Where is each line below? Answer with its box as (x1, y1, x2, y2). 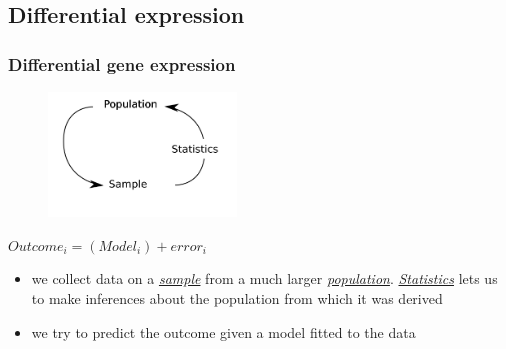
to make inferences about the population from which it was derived (31, 288, 443, 309)
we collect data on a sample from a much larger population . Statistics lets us (31, 268, 498, 289)
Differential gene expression (8, 51, 236, 76)
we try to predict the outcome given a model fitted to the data (31, 321, 416, 342)
